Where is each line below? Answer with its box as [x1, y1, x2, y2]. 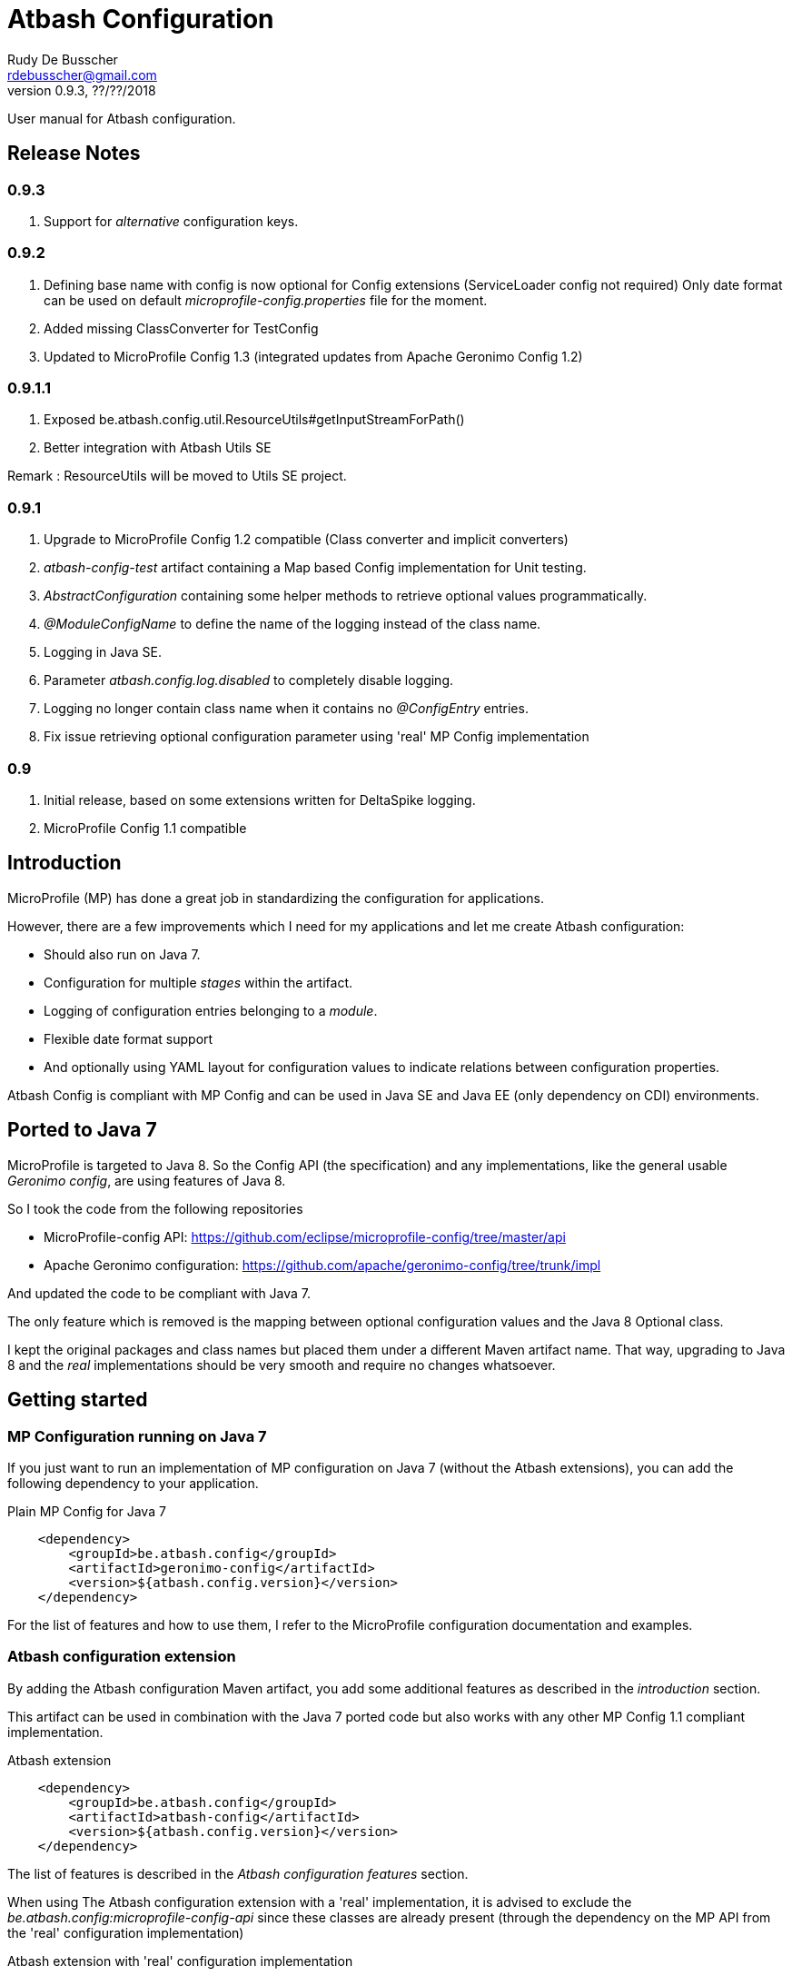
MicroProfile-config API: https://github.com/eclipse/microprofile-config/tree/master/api [44, 1228, 566, 1245]
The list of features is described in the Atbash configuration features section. [7, 1865, 469, 1882]
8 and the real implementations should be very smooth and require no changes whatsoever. [7, 1356, 556, 1373]
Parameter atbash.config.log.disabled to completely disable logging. [44, 672, 454, 689]
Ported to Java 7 [7, 1118, 157, 1142]
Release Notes [7, 142, 141, 165]
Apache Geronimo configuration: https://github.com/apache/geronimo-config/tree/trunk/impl [44, 1256, 601, 1273]
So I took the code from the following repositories [7, 1200, 303, 1216]
